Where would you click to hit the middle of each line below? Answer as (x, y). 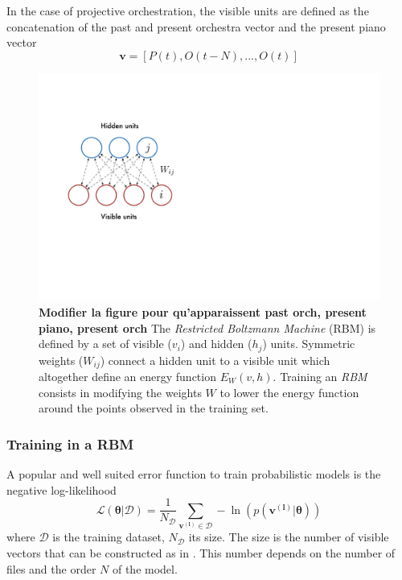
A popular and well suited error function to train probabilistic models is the (194, 474)
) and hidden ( (216, 344)
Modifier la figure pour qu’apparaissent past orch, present (203, 311)
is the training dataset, (109, 537)
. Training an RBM (320, 377)
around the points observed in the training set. (154, 408)
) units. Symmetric (309, 344)
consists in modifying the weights (120, 392)
